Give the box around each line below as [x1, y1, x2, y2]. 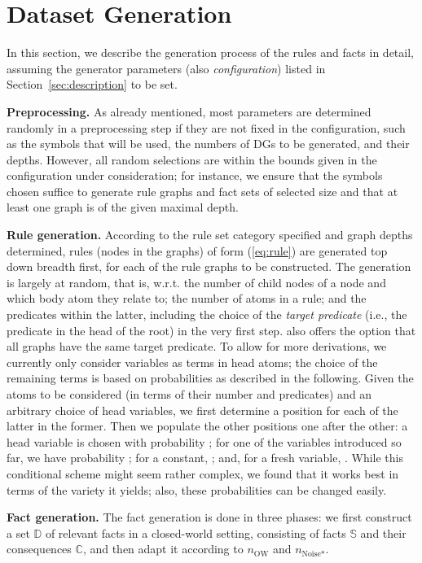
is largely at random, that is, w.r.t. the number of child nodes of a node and [7, 273, 386, 290]
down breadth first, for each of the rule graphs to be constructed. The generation [7, 258, 411, 275]
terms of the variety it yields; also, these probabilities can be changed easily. [7, 481, 387, 498]
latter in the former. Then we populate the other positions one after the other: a [7, 417, 408, 434]
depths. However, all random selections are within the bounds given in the [7, 151, 377, 168]
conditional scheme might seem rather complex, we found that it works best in [7, 465, 399, 482]
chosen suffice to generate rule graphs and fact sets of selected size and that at [7, 182, 398, 199]
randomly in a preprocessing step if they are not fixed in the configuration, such [7, 119, 406, 136]
